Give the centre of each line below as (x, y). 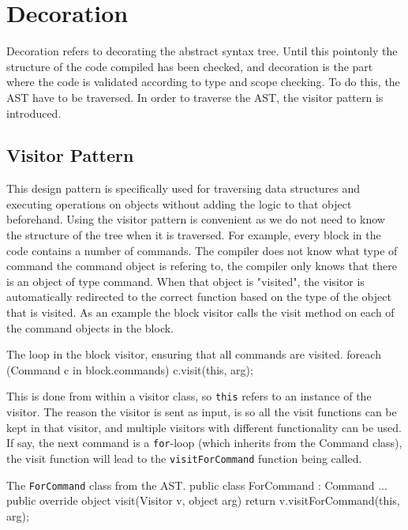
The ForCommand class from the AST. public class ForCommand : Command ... (197, 485)
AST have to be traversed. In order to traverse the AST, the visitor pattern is (195, 97)
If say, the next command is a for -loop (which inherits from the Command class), (204, 443)
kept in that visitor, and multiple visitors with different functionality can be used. (204, 427)
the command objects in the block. (90, 327)
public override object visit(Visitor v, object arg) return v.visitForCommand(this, (203, 500)
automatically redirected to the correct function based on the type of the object (199, 297)
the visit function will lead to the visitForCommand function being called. (184, 458)
